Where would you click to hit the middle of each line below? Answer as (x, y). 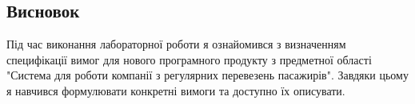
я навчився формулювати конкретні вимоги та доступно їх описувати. (176, 90)
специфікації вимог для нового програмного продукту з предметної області (189, 59)
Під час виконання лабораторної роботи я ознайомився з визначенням (176, 44)
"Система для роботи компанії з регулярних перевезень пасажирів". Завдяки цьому (207, 75)
